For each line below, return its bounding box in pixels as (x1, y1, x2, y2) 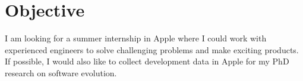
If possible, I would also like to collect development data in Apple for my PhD (5, 55, 289, 67)
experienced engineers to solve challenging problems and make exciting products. (5, 43, 299, 56)
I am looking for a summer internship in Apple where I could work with (5, 32, 267, 44)
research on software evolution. (5, 66, 117, 79)
